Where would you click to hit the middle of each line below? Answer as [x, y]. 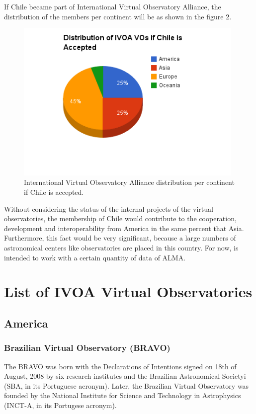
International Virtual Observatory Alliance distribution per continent [129, 182]
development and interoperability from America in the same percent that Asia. [124, 228]
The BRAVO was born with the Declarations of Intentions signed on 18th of [120, 366]
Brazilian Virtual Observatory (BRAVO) [87, 348]
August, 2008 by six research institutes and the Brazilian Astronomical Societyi [125, 376]
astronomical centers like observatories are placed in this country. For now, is [121, 247]
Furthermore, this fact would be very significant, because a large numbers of [120, 238]
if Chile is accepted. [54, 192]
